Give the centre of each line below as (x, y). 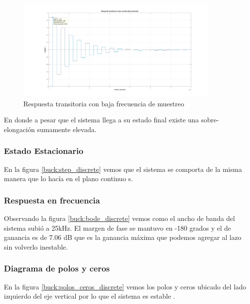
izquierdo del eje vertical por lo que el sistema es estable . (90, 296)
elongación (19, 129)
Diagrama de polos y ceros (57, 268)
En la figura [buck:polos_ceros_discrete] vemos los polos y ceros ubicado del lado (125, 286)
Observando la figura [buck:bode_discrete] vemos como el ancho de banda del (119, 218)
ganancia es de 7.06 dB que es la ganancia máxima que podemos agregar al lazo (123, 237)
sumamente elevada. (67, 129)
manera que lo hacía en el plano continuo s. (68, 178)
